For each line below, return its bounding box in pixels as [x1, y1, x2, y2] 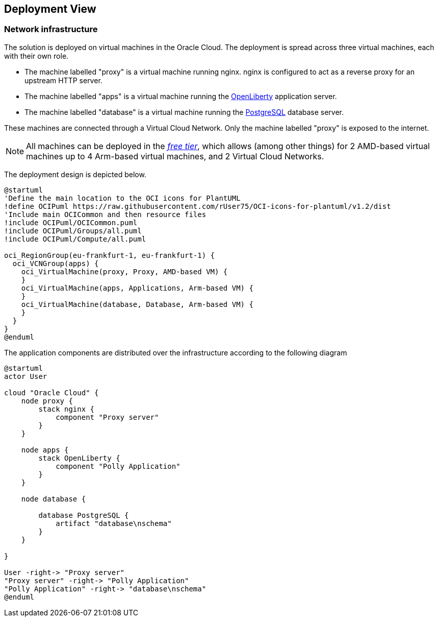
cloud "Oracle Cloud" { [4, 388, 99, 397]
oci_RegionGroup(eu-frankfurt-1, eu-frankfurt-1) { [4, 251, 215, 259]
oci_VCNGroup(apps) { [12, 259, 99, 268]
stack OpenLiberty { [38, 453, 120, 462]
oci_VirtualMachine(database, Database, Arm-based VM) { [21, 300, 253, 308]
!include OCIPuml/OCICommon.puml [4, 218, 138, 227]
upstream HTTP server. [24, 76, 102, 85]
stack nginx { [38, 404, 95, 413]
